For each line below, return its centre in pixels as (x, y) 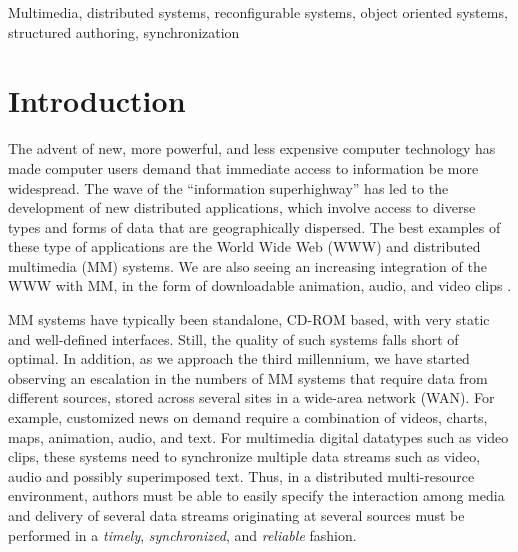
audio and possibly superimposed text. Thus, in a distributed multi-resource (241, 475)
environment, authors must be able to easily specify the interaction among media (256, 495)
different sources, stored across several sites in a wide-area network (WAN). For (251, 397)
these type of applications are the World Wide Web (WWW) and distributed (244, 246)
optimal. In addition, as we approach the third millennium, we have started (239, 358)
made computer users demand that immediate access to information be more (243, 167)
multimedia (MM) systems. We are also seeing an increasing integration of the (247, 265)
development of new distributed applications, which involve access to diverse (242, 207)
